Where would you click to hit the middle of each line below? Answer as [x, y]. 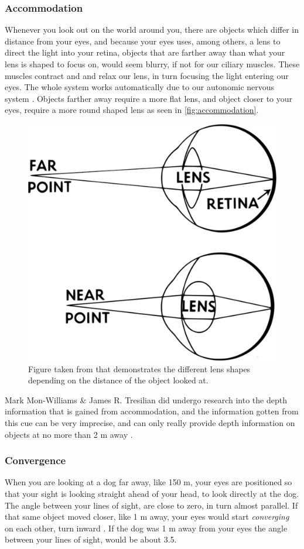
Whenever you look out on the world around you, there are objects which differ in [152, 30]
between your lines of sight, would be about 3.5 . [91, 539]
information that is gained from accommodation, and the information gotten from [152, 411]
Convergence [35, 460]
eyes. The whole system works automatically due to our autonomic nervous [140, 87]
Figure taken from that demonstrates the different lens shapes [139, 368]
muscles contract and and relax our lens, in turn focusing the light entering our [147, 75]
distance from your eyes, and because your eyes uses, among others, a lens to [143, 41]
